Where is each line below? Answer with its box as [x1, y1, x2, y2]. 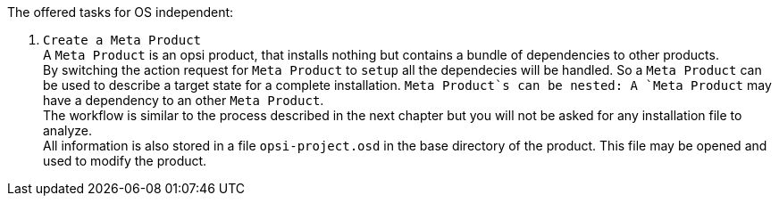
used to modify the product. [43, 153, 207, 168]
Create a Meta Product [43, 33, 202, 47]
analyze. [43, 123, 93, 138]
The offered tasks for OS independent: [7, 4, 234, 20]
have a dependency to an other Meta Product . [43, 93, 324, 108]
